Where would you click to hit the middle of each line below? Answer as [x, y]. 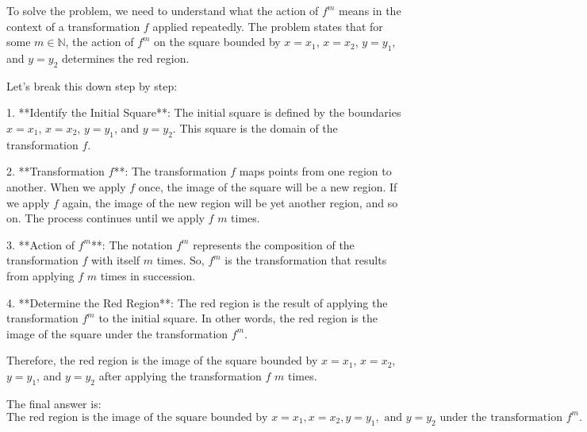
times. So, [180, 260]
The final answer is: [54, 403]
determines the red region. [125, 58]
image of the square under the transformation [117, 333]
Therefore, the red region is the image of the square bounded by [162, 360]
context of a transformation [73, 26]
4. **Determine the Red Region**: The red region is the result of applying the [197, 302]
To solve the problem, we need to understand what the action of [163, 10]
